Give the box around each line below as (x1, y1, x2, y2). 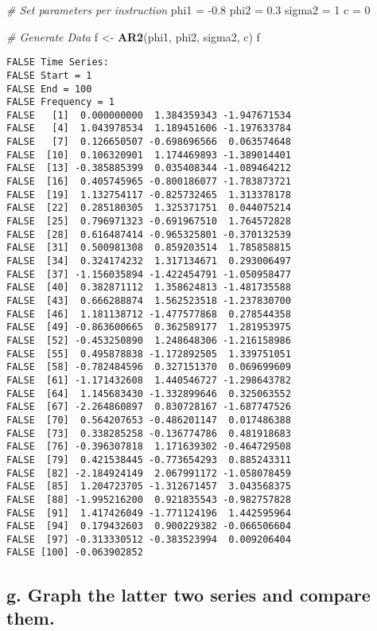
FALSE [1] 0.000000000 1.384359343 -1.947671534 (6, 109, 291, 121)
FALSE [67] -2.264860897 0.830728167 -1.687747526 (6, 401, 291, 413)
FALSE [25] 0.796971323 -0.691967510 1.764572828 (6, 216, 291, 228)
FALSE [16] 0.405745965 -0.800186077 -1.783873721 (6, 176, 291, 188)
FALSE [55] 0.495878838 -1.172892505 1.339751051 (6, 348, 291, 360)
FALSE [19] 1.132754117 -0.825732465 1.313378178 (6, 189, 291, 201)
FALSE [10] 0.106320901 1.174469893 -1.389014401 (6, 149, 291, 161)
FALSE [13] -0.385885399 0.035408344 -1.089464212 (6, 162, 291, 174)
